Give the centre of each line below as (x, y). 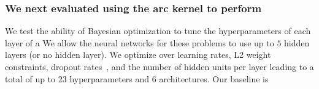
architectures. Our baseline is (214, 78)
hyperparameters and (110, 78)
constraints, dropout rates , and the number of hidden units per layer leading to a (159, 66)
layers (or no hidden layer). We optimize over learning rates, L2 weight (138, 55)
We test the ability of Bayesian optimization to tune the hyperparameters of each (158, 31)
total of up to (30, 78)
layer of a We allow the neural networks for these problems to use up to (140, 42)
